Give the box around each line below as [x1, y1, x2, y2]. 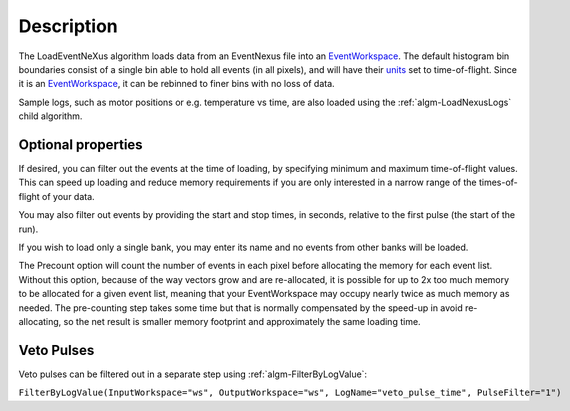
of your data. [41, 190, 95, 202]
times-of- [478, 176, 519, 189]
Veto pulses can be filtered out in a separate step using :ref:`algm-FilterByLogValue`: [18, 368, 368, 380]
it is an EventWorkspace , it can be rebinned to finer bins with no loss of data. [18, 78, 335, 90]
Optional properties [18, 136, 144, 153]
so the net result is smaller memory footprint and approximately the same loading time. [63, 315, 421, 327]
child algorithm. [18, 110, 83, 122]
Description [18, 15, 119, 37]
